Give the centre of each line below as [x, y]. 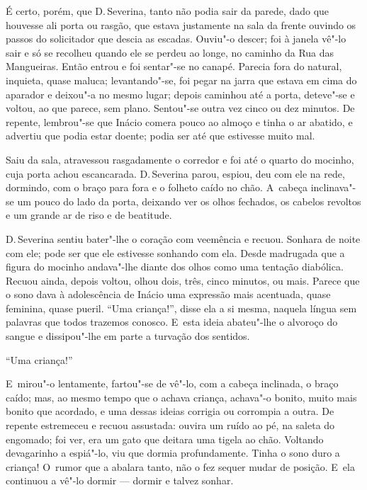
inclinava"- [333, 187]
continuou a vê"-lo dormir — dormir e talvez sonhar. [120, 480]
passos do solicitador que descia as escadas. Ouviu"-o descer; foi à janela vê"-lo [176, 39]
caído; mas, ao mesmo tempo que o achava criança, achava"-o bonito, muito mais [181, 397]
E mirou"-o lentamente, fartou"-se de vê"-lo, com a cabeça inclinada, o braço [172, 383]
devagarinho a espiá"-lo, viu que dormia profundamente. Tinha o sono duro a [173, 453]
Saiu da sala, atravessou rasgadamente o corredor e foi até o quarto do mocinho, [180, 159]
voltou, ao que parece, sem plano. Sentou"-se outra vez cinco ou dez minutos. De [180, 108]
